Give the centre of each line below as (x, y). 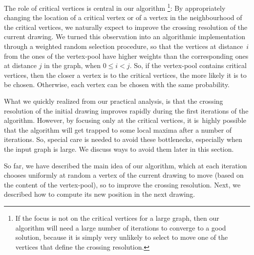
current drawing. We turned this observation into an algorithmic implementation (125, 36)
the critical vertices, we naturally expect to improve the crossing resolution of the (126, 27)
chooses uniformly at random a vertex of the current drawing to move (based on (124, 175)
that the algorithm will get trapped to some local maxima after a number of (118, 129)
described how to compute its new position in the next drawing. (100, 194)
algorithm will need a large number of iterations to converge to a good (121, 227)
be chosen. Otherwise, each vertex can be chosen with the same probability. (117, 84)
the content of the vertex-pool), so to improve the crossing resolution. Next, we (122, 184)
